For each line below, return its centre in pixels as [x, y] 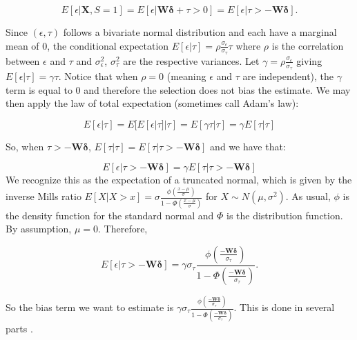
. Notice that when [98, 76]
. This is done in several [284, 307]
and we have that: [248, 146]
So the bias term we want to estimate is [90, 307]
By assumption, [39, 229]
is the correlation [308, 45]
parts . [19, 329]
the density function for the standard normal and [110, 215]
